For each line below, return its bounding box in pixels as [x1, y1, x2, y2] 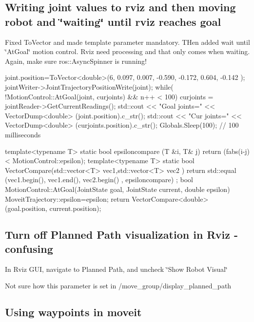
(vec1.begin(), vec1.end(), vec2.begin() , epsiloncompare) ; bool [5, 174, 193, 185]
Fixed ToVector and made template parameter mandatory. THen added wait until [5, 37, 250, 47]
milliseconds [5, 129, 41, 139]
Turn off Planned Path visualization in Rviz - [5, 227, 238, 242]
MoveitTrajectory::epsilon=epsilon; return [5, 193, 130, 204]
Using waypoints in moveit [5, 304, 142, 319]
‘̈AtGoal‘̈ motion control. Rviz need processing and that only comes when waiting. [5, 46, 250, 57]
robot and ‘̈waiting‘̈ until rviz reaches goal [5, 14, 221, 29]
